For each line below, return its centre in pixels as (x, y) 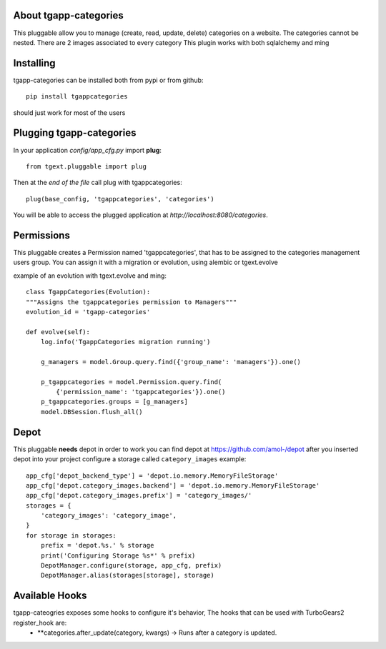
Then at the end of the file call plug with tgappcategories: (98, 183)
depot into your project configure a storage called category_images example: (130, 459)
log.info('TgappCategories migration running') (125, 342)
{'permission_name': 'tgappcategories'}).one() (141, 392)
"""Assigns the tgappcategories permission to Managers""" (132, 302)
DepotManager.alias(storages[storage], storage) (127, 575)
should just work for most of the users (69, 112)
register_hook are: (40, 623)
